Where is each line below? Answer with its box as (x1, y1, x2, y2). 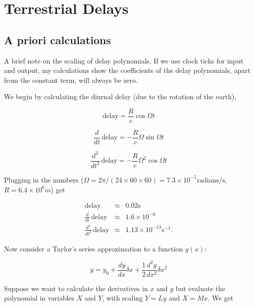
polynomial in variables (4, 293, 75, 303)
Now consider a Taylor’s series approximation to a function (4, 243, 183, 253)
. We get (207, 293, 234, 303)
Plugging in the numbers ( (4, 174, 84, 184)
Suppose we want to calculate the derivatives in (4, 283, 148, 293)
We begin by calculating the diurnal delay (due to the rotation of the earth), (4, 91, 237, 102)
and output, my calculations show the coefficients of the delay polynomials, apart (4, 65, 251, 75)
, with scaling (102, 293, 143, 303)
